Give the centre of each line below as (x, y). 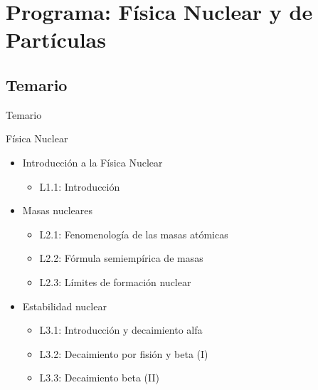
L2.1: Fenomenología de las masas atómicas (134, 234)
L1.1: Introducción (80, 186)
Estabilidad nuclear (64, 306)
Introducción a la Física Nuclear (92, 162)
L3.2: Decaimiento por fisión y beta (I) (124, 353)
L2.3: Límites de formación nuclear (115, 281)
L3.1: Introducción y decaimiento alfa (121, 330)
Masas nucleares (58, 210)
